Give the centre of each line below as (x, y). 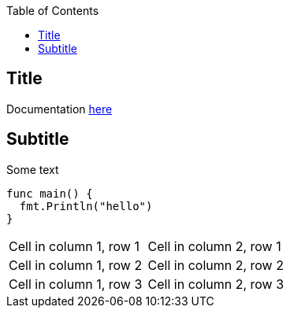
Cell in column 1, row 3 (76, 284)
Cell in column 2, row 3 (216, 284)
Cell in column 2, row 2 (216, 265)
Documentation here (59, 109)
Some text (33, 169)
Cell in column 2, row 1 (214, 246)
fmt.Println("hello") (86, 206)
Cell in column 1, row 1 (74, 246)
